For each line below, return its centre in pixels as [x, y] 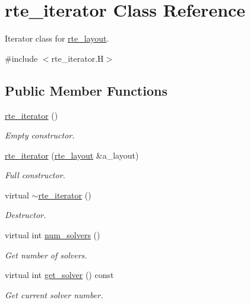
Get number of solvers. [46, 255]
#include [21, 58]
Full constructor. [35, 175]
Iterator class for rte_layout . [57, 38]
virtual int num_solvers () [53, 235]
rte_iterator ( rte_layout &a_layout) [72, 155]
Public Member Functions [86, 90]
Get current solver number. [54, 294]
